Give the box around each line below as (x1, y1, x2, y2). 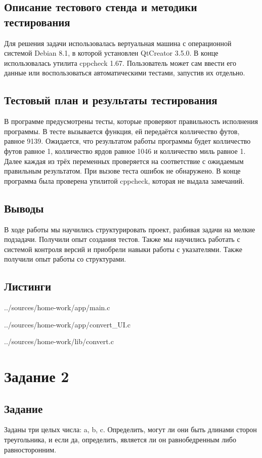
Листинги (4, 278, 52, 294)
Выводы (4, 200, 44, 216)
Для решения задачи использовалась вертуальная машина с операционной (4, 37, 232, 48)
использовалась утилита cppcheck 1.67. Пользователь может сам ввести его (4, 57, 236, 68)
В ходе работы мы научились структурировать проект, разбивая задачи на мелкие (4, 224, 255, 234)
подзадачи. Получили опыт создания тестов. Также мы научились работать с (4, 234, 240, 244)
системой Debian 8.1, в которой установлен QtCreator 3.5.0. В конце (4, 48, 219, 58)
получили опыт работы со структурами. (4, 254, 126, 264)
